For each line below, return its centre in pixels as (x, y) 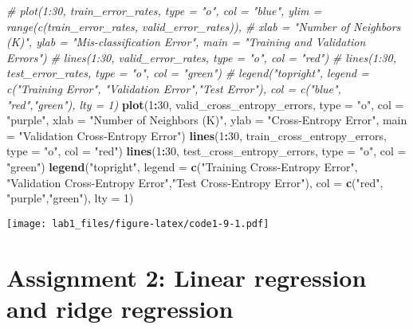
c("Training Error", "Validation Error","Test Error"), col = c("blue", (174, 88)
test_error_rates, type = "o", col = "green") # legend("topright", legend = (188, 73)
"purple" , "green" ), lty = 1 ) (70, 198)
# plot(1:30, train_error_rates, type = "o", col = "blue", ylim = (164, 10)
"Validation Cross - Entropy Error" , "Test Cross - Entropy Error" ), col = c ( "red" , (195, 182)
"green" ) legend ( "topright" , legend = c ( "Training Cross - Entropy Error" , (182, 166)
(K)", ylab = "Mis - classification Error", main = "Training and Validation (186, 42)
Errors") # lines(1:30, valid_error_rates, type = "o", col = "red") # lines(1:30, (201, 57)
